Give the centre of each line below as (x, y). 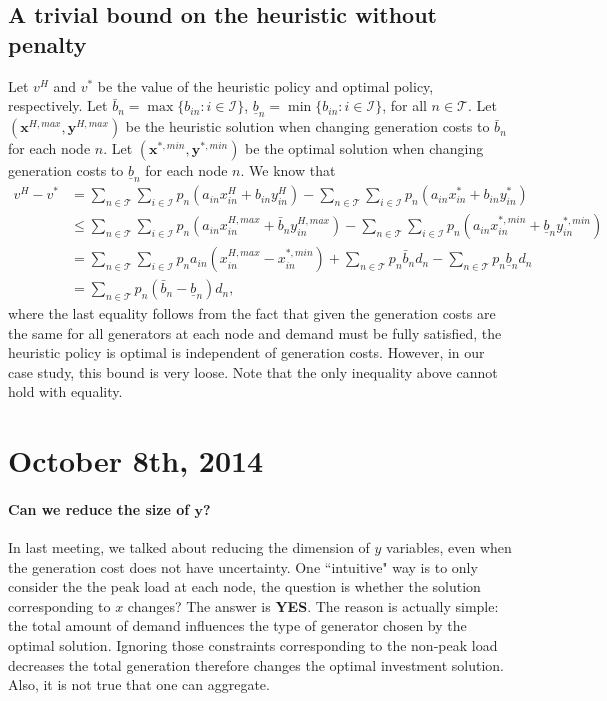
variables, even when (449, 547)
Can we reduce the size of (99, 508)
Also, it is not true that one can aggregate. (139, 684)
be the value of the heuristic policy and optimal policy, (265, 85)
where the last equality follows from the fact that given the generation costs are (252, 312)
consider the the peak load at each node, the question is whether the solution (244, 586)
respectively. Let (58, 105)
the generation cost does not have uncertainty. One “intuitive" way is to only (243, 566)
